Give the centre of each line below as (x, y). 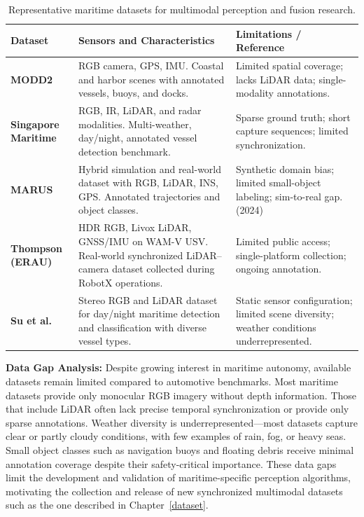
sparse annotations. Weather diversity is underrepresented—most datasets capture (182, 422)
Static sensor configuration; (294, 299)
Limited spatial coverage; (289, 66)
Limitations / (268, 33)
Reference (260, 47)
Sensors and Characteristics (147, 40)
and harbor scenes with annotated (152, 79)
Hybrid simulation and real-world (150, 168)
